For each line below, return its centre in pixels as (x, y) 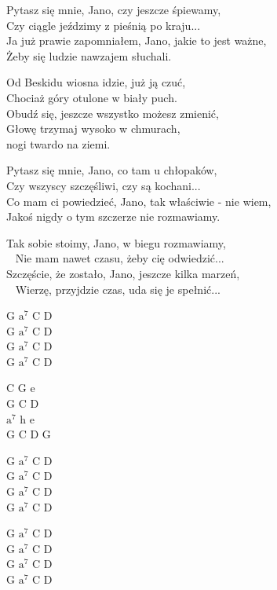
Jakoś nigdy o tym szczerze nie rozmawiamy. (113, 216)
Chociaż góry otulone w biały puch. (92, 97)
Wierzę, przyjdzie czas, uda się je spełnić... (118, 289)
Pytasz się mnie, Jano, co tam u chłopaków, (112, 170)
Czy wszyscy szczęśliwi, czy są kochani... (104, 185)
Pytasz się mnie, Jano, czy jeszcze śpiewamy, (114, 9)
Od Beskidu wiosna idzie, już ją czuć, (96, 82)
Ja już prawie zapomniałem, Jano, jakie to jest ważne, (137, 40)
